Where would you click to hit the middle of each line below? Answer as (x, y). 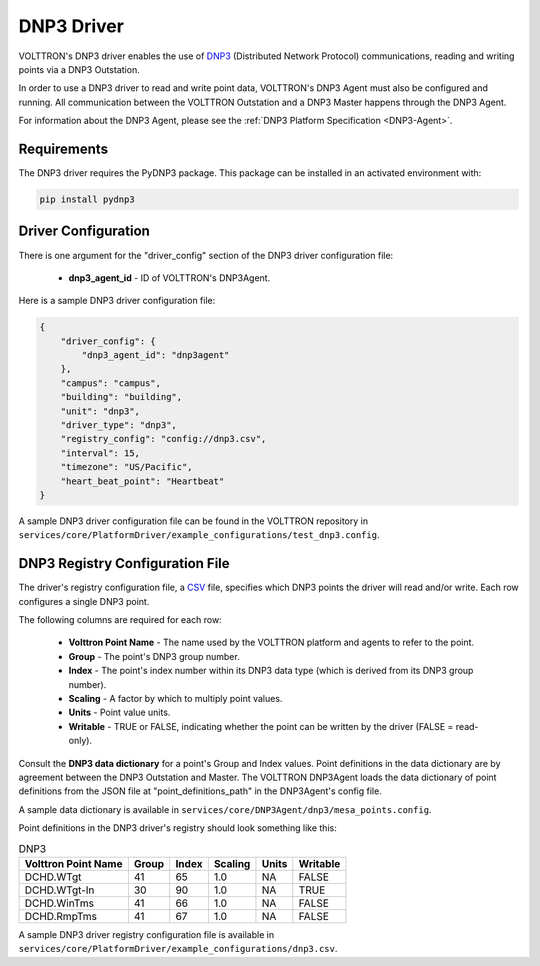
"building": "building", (121, 397)
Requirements (63, 148)
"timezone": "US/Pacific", (127, 467)
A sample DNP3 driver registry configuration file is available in (146, 934)
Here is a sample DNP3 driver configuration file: (117, 301)
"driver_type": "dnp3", (118, 425)
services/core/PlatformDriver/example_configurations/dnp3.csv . (178, 949)
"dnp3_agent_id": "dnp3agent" (155, 355)
